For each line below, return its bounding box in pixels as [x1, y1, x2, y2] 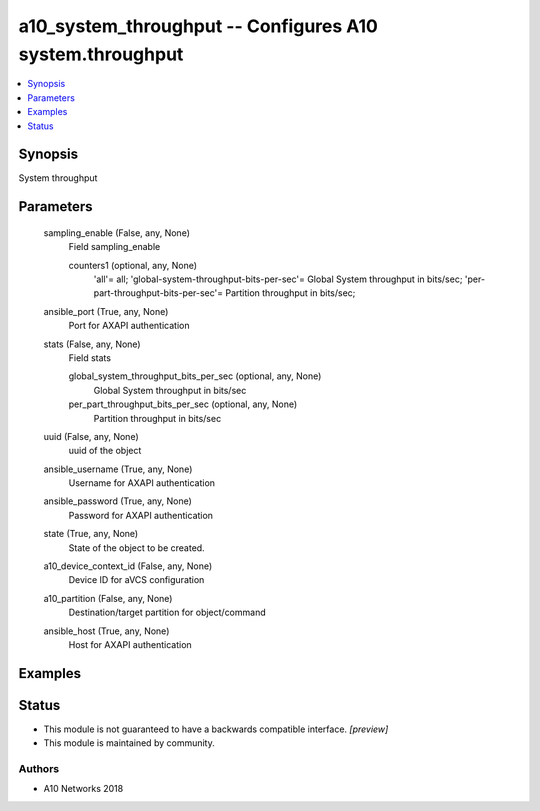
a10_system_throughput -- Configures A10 [18, 15, 379, 37]
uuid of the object [68, 445, 142, 457]
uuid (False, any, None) [43, 430, 139, 442]
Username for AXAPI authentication [68, 477, 215, 489]
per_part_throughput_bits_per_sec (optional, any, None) [68, 398, 298, 410]
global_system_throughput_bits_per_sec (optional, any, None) [68, 370, 322, 382]
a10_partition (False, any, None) [43, 592, 173, 604]
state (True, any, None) [43, 528, 139, 540]
